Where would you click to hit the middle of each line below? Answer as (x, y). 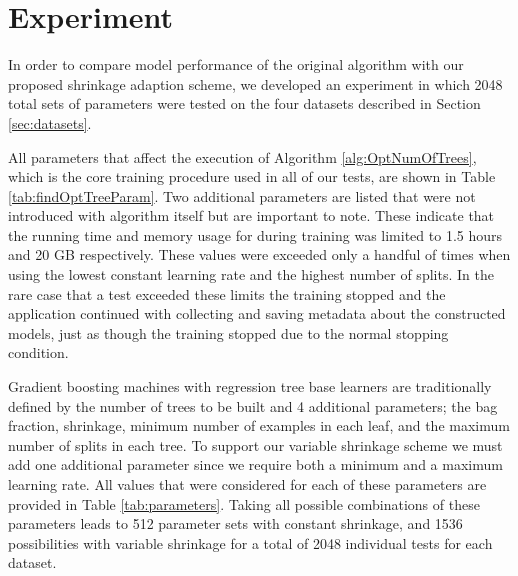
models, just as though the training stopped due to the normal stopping (228, 332)
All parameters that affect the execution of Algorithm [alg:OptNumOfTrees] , (242, 156)
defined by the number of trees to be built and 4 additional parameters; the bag (253, 405)
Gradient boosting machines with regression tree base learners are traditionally (250, 386)
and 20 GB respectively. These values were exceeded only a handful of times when (259, 254)
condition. (38, 352)
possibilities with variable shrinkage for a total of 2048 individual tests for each (250, 542)
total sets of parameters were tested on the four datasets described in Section (244, 103)
